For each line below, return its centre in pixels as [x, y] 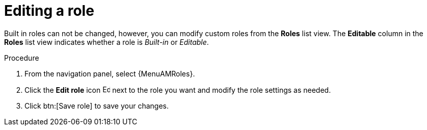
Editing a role [49, 11]
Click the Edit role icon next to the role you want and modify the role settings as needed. [178, 90]
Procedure [22, 58]
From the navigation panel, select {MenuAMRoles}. [110, 73]
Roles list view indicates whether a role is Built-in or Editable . [106, 42]
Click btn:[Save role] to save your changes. [97, 106]
